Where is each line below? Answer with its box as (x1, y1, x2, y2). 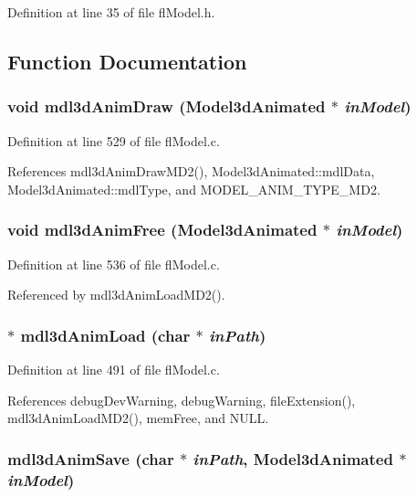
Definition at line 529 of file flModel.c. (7, 131, 220, 150)
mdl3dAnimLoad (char (20, 323, 191, 346)
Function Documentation (7, 47, 247, 75)
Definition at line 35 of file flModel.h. (7, 3, 215, 21)
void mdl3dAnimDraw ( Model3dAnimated (7, 95, 326, 118)
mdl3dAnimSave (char (7, 447, 174, 470)
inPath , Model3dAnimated (193, 447, 393, 470)
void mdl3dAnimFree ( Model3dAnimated (7, 218, 318, 241)
